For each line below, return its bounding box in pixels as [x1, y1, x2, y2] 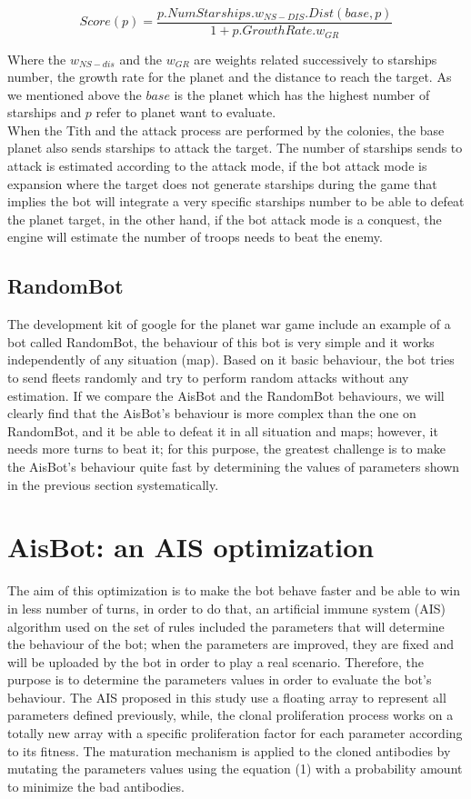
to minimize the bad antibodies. [7, 776, 185, 795]
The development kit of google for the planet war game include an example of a [7, 315, 451, 334]
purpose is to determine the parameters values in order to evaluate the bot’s [7, 670, 432, 689]
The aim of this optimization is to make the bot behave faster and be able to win [7, 581, 461, 600]
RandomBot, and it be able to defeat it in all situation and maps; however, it [7, 421, 438, 440]
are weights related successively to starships [194, 49, 437, 68]
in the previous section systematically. [7, 474, 219, 494]
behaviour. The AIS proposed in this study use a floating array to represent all [7, 687, 446, 706]
